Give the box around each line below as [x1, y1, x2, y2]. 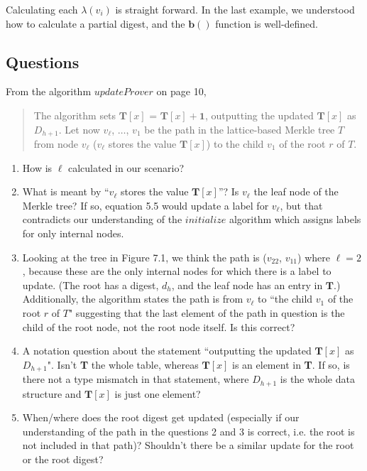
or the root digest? [22, 452, 104, 467]
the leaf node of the [253, 184, 339, 199]
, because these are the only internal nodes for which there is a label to [22, 264, 332, 278]
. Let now [58, 121, 100, 136]
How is [22, 160, 53, 175]
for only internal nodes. [22, 226, 124, 240]
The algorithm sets [33, 107, 116, 122]
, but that [280, 197, 323, 212]
